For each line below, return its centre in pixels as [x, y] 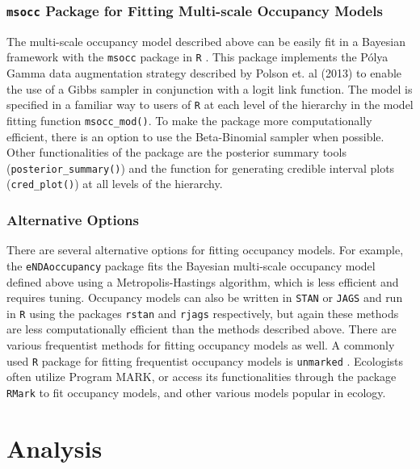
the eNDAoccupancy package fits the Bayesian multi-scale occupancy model [191, 265]
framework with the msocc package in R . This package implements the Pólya [197, 57]
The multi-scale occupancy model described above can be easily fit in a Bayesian [206, 41]
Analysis [55, 448]
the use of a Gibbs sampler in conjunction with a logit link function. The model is [210, 88]
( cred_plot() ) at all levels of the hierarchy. [115, 184]
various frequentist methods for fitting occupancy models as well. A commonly [201, 345]
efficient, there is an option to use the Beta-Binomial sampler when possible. [195, 136]
